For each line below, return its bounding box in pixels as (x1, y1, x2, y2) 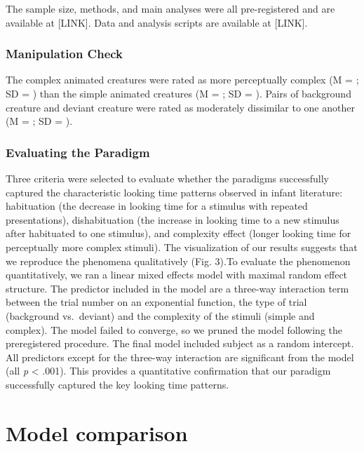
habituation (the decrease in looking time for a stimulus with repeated (6, 198, 308, 213)
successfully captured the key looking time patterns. (6, 377, 229, 391)
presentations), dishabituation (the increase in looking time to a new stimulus (6, 212, 339, 227)
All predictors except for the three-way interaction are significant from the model (6, 349, 354, 364)
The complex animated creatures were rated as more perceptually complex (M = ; (6, 72, 359, 87)
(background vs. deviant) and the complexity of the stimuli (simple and (6, 308, 315, 323)
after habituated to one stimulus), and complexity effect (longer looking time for (6, 226, 351, 241)
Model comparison (6, 418, 188, 447)
